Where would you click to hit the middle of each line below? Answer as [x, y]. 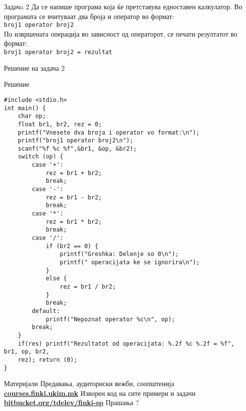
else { [56, 279]
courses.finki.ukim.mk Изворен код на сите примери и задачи [100, 393]
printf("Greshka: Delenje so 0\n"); [119, 254]
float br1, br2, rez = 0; [60, 124]
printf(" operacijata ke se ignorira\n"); [130, 262]
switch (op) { [41, 157]
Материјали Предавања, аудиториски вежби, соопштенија [89, 383]
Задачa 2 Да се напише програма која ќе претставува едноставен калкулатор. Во [123, 6]
